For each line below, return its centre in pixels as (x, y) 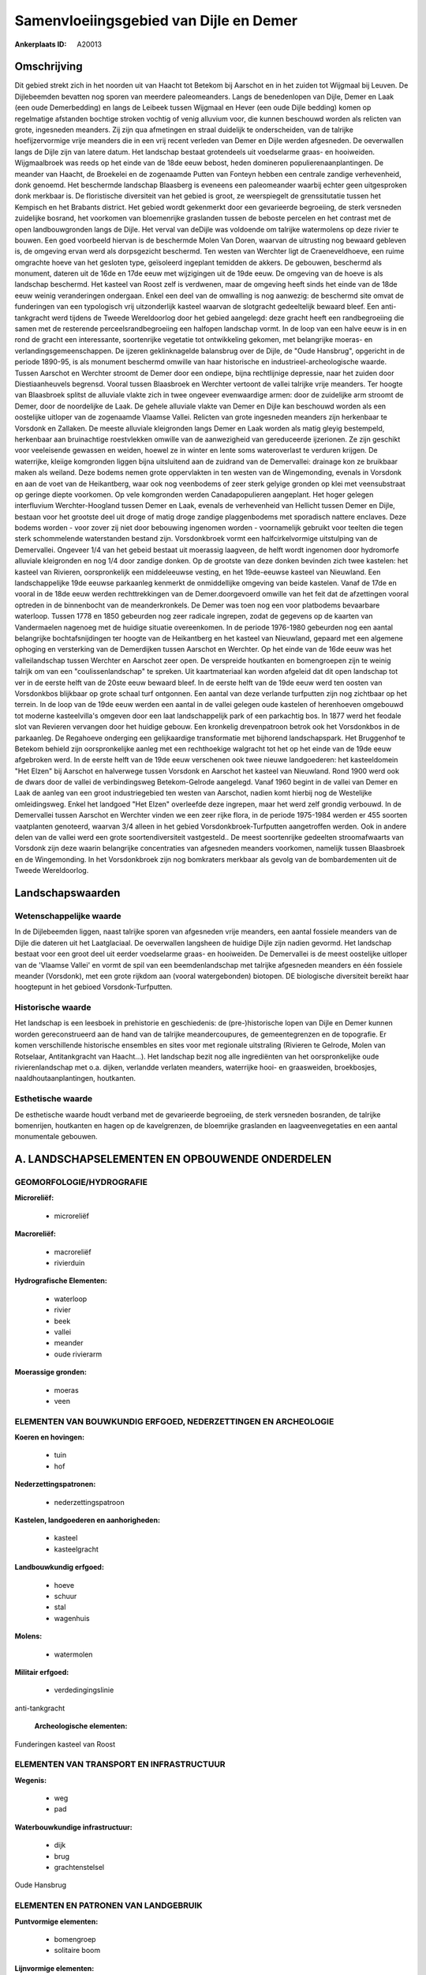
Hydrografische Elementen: (61, 1281)
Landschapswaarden (67, 893)
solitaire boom (77, 1951)
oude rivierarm (78, 1354)
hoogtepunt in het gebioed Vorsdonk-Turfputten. (93, 987)
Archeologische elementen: (81, 1726)
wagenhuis (72, 1618)
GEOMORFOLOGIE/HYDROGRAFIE (81, 1183)
